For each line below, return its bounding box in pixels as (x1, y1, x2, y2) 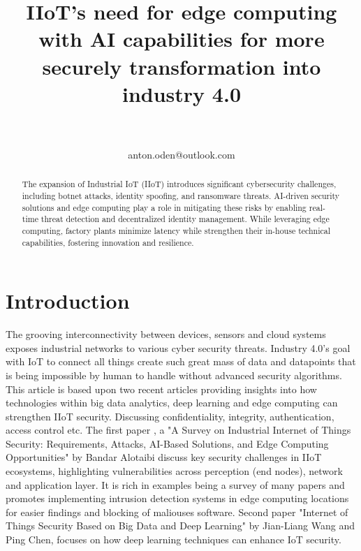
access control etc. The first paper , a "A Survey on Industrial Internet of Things (6, 423, 351, 437)
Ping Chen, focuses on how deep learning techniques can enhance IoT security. (6, 532, 341, 547)
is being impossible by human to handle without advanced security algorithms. (6, 367, 342, 382)
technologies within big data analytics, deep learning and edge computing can (6, 395, 338, 410)
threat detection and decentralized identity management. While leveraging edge (40, 213, 330, 225)
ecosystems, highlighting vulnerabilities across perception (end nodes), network (6, 464, 343, 478)
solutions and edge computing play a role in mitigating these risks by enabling (22, 201, 307, 213)
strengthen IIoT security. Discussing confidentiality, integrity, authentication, (6, 409, 334, 423)
